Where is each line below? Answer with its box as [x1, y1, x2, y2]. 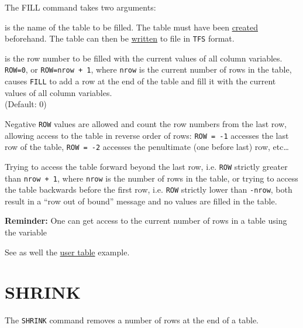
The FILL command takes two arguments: [5, 1, 156, 13]
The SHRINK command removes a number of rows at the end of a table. [5, 314, 259, 326]
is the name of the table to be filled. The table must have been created [5, 20, 258, 33]
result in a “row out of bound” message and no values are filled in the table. [5, 194, 277, 207]
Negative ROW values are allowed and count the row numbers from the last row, [5, 117, 287, 129]
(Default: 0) [5, 98, 47, 110]
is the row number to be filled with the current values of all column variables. [5, 52, 283, 64]
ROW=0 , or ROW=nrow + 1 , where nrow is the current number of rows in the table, [5, 63, 292, 76]
